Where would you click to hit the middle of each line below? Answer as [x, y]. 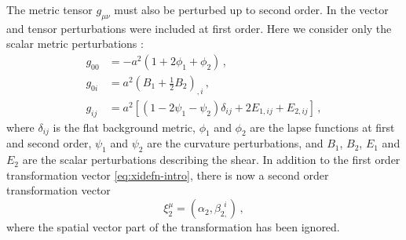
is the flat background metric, [124, 127]
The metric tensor [49, 9]
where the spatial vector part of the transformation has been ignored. [173, 227]
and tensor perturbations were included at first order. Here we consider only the [199, 28]
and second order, [49, 143]
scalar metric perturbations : [75, 44]
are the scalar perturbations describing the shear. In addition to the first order [211, 160]
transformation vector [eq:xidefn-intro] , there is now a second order [168, 175]
